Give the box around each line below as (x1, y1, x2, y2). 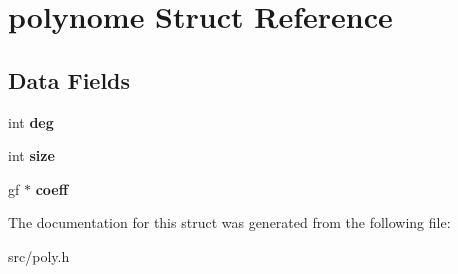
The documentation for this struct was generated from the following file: (8, 212, 451, 233)
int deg (8, 111, 54, 132)
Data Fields (8, 64, 131, 95)
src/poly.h (8, 245, 70, 266)
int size (8, 145, 55, 166)
